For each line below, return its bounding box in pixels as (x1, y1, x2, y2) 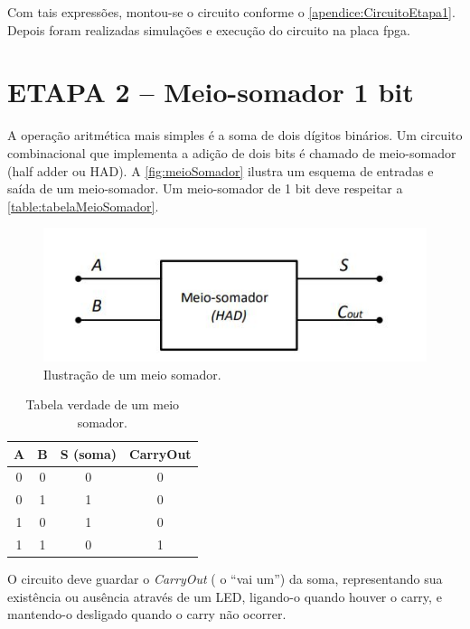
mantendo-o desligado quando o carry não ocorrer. (7, 605, 287, 624)
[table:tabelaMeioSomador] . (7, 196, 159, 215)
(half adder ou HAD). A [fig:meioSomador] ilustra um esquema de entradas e (7, 161, 434, 180)
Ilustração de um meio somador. (43, 364, 221, 383)
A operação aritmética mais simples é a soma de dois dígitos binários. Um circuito (7, 126, 463, 145)
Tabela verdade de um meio (25, 395, 180, 414)
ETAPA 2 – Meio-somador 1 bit (7, 73, 414, 110)
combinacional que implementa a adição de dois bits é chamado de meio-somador (7, 143, 456, 162)
